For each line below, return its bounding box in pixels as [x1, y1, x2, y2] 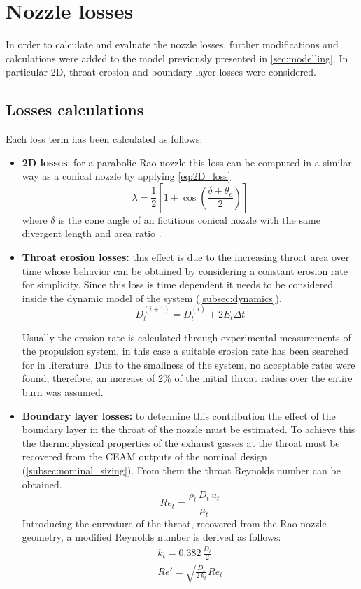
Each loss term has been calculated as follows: [6, 132, 203, 146]
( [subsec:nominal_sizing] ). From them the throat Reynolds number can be [22, 463, 341, 478]
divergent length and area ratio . [22, 226, 162, 241]
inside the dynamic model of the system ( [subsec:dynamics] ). [22, 290, 282, 305]
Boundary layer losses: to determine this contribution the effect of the [22, 408, 336, 423]
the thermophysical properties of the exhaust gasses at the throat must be [22, 435, 340, 450]
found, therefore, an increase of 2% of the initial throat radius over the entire [22, 371, 353, 385]
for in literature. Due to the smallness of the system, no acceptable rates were [22, 357, 355, 371]
